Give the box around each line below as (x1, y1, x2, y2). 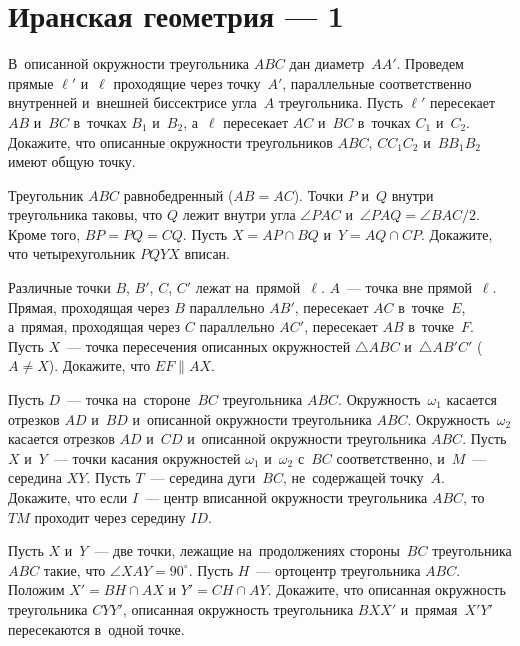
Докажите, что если (8, 487, 128, 507)
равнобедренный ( (123, 184, 234, 205)
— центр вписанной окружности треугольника (145, 487, 428, 507)
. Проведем (396, 53, 464, 74)
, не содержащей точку (282, 467, 424, 488)
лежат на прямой (195, 277, 301, 298)
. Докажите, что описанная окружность (267, 579, 506, 600)
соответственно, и (336, 447, 445, 468)
